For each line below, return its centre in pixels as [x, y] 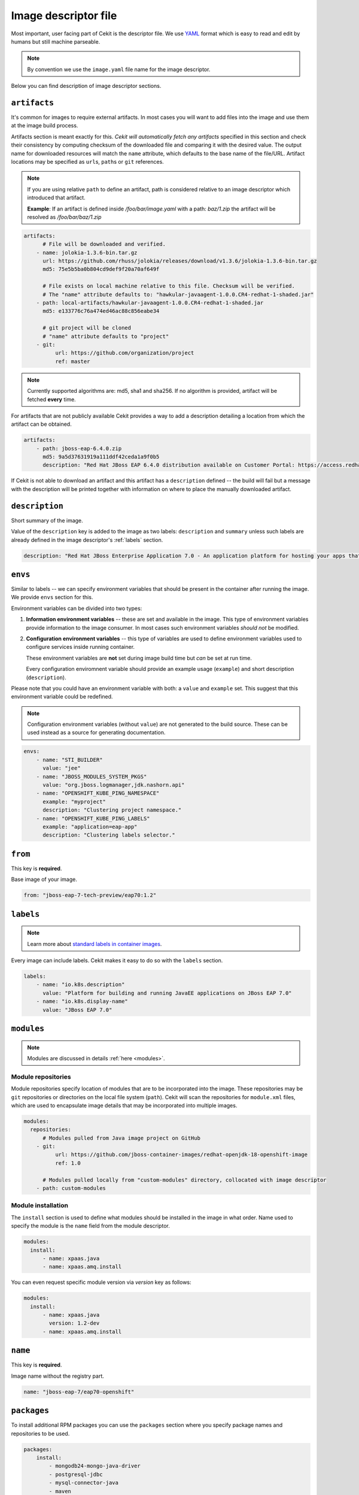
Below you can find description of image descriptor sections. [86, 86]
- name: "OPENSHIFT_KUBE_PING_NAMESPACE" [98, 793]
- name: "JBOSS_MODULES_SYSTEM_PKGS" [92, 777]
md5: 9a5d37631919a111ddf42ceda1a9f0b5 [101, 457]
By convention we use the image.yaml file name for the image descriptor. [119, 69]
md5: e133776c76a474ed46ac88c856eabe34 [101, 311]
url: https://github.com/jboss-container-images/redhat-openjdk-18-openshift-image [181, 1155]
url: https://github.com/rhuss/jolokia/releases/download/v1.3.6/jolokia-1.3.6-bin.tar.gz [180, 261]
